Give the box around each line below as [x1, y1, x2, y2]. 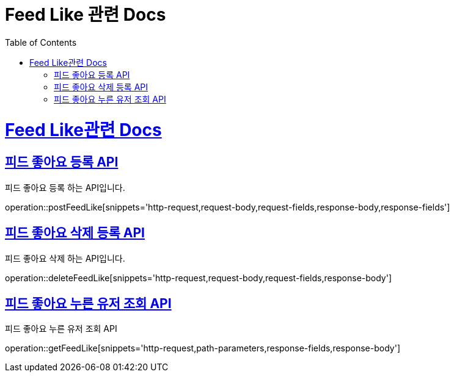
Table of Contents [5, 37, 77, 48]
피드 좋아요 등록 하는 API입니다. [5, 182, 125, 193]
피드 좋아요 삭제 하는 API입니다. [5, 253, 125, 264]
